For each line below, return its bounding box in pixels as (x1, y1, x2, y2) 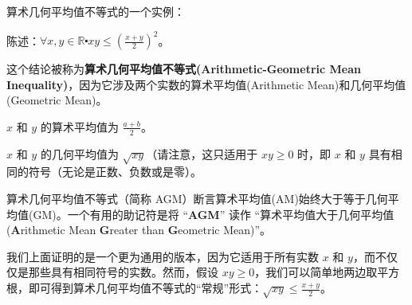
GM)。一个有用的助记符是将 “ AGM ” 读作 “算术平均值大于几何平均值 (33, 205, 394, 222)
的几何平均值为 (40, 145, 119, 162)
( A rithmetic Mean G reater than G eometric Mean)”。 (6, 221, 272, 238)
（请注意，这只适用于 (146, 145, 258, 162)
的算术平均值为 (40, 118, 119, 135)
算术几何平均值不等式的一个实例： (6, 3, 185, 19)
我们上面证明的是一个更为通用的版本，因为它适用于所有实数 (6, 248, 319, 264)
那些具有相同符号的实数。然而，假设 (28, 264, 218, 280)
